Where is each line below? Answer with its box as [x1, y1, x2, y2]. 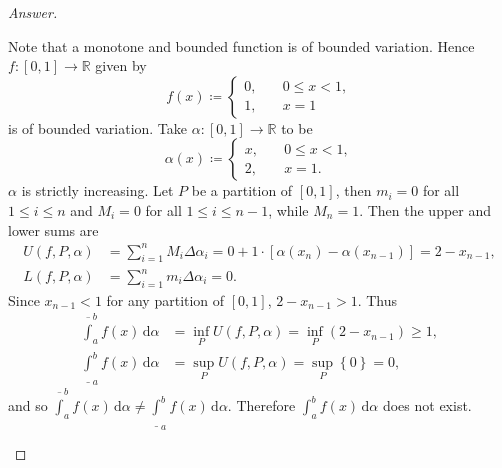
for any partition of [106, 289, 225, 310]
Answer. [8, 2, 58, 22]
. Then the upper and [359, 199, 492, 220]
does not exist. [382, 395, 472, 416]
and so [8, 395, 48, 416]
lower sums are [8, 219, 99, 240]
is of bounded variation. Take [8, 117, 188, 138]
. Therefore [227, 395, 296, 416]
